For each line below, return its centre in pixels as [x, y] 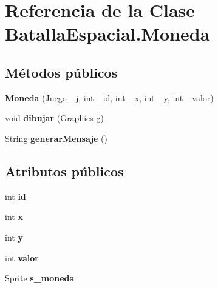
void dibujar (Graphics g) [54, 118]
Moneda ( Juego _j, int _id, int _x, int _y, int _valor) [109, 97]
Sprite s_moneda [40, 278]
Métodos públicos [61, 72]
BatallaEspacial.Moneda [107, 34]
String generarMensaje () [56, 138]
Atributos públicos [64, 171]
